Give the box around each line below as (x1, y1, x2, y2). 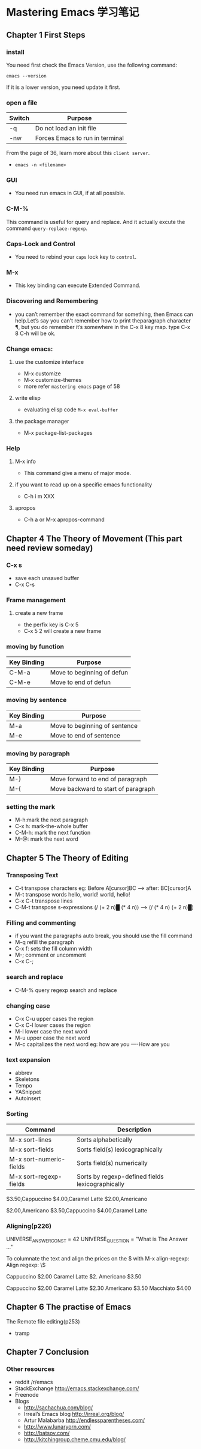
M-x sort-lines (9, 1136, 52, 1144)
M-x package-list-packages (23, 429, 93, 436)
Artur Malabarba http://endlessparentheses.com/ (23, 1417, 145, 1424)
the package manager (14, 417, 69, 425)
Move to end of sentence (50, 731, 121, 739)
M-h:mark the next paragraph (14, 816, 89, 823)
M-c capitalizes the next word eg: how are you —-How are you (14, 1041, 170, 1048)
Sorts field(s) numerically (77, 1158, 148, 1167)
